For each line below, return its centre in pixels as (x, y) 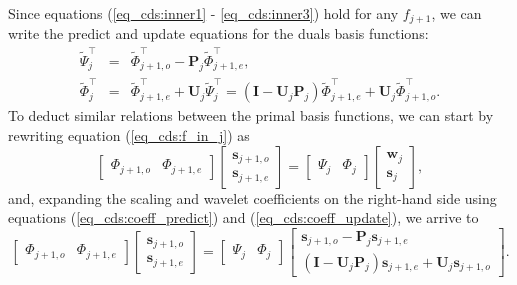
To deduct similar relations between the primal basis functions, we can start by (251, 115)
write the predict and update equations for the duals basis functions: (218, 33)
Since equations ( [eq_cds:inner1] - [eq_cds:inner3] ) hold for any (203, 13)
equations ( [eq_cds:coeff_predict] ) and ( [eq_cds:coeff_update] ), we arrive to (243, 217)
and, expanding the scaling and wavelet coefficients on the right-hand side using (252, 197)
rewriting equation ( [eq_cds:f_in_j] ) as (129, 134)
